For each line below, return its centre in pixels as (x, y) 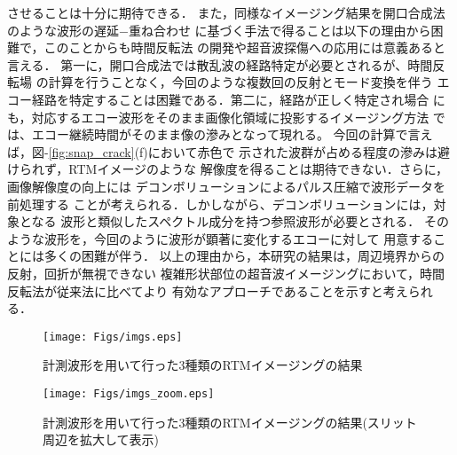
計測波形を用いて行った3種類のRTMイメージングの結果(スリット (230, 422)
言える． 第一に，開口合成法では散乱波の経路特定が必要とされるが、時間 (220, 64)
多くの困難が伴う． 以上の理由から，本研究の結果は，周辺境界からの (244, 256)
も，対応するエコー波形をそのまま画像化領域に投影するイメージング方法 (218, 117)
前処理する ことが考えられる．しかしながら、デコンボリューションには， (221, 204)
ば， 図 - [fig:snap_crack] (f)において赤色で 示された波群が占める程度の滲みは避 (229, 151)
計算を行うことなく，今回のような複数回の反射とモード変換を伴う (240, 82)
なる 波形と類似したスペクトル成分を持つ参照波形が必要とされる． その (240, 221)
